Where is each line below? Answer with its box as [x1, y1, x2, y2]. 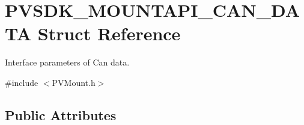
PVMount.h [52, 76, 96, 88]
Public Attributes [5, 105, 117, 124]
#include [5, 76, 38, 88]
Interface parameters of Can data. [5, 56, 130, 69]
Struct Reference [37, 21, 181, 46]
